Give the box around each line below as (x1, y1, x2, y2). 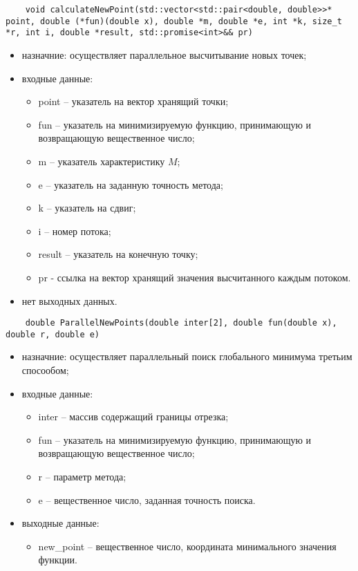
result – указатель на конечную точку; (38, 247, 198, 261)
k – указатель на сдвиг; (38, 200, 136, 215)
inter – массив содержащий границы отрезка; (38, 409, 229, 424)
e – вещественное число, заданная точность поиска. (38, 492, 256, 507)
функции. (38, 552, 77, 567)
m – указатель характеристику (38, 153, 165, 168)
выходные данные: (21, 516, 100, 530)
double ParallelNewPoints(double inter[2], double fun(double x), (25, 318, 337, 328)
